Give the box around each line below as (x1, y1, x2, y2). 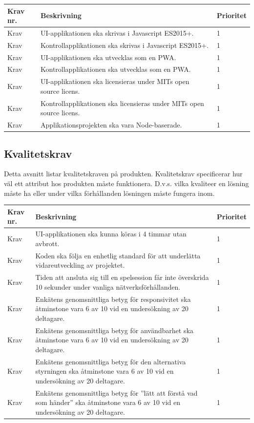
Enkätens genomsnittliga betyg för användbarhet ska (35, 325, 193, 335)
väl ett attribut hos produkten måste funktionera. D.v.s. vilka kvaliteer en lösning (4, 178, 249, 189)
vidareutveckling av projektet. (35, 260, 125, 270)
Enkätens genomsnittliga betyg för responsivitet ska (35, 294, 191, 304)
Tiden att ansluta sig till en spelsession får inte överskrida (35, 272, 209, 282)
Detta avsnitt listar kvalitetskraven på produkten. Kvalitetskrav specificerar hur (4, 169, 243, 179)
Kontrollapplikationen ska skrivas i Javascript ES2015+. (41, 40, 209, 50)
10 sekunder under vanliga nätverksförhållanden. (35, 281, 181, 292)
